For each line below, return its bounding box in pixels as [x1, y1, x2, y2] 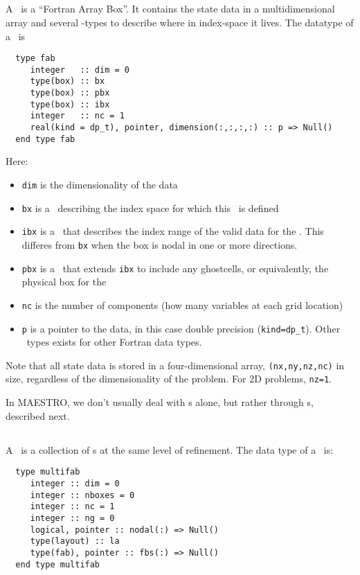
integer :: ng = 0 [30, 513, 115, 523]
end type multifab [15, 559, 100, 569]
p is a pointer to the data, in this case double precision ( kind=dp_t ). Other [21, 321, 341, 335]
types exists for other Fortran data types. [26, 335, 202, 349]
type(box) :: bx [30, 76, 105, 87]
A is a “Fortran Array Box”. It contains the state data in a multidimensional [6, 1, 335, 16]
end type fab [15, 134, 75, 144]
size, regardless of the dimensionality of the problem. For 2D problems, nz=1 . [6, 371, 332, 386]
